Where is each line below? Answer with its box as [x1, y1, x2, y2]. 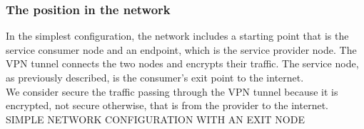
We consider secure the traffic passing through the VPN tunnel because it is [6, 84, 338, 99]
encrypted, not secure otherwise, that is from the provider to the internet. [6, 98, 329, 113]
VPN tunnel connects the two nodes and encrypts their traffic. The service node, [6, 56, 359, 71]
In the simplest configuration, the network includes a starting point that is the [6, 28, 349, 43]
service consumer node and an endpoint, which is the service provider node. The [6, 42, 357, 57]
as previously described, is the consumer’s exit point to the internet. [6, 70, 304, 84]
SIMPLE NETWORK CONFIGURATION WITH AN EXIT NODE [6, 111, 305, 126]
